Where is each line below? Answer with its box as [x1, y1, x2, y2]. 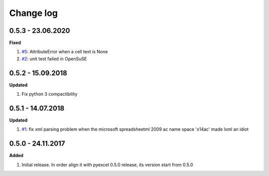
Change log [9, 7, 58, 18]
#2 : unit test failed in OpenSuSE [21, 55, 87, 62]
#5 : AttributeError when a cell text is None [21, 49, 108, 55]
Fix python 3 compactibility [21, 91, 78, 97]
